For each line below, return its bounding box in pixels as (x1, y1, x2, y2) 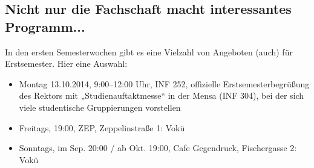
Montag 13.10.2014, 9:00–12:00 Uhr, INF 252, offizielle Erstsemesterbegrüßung (19, 77, 310, 90)
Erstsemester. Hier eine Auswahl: (5, 57, 128, 70)
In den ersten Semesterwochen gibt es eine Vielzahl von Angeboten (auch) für (5, 45, 293, 58)
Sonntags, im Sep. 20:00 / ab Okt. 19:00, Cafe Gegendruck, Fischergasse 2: (19, 142, 297, 154)
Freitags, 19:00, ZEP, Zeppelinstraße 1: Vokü (19, 121, 185, 134)
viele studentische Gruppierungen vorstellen (19, 101, 181, 113)
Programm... (5, 17, 85, 36)
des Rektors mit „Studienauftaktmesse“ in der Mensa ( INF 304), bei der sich (19, 89, 304, 102)
